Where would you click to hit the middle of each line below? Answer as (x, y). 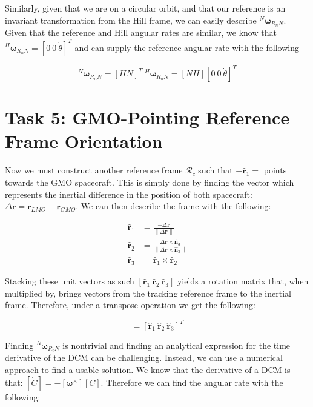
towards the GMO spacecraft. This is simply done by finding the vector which (150, 182)
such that (216, 170)
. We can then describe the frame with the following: (173, 206)
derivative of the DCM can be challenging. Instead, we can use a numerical (144, 358)
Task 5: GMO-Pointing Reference (147, 117)
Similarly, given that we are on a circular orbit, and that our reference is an (145, 8)
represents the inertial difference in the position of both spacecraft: (129, 194)
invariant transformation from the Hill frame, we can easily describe (131, 20)
